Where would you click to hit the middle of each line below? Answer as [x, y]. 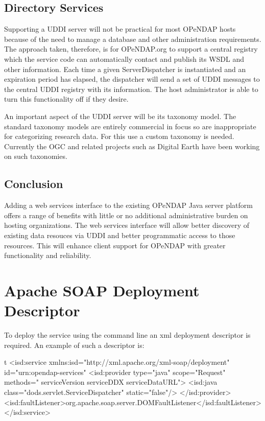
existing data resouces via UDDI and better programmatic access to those [120, 235]
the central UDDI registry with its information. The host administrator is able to [131, 89]
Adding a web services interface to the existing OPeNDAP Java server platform [128, 205]
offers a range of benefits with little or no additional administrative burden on [126, 215]
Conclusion [34, 184]
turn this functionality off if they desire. [66, 99]
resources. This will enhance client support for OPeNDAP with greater [115, 245]
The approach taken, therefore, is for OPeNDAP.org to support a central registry [131, 49]
